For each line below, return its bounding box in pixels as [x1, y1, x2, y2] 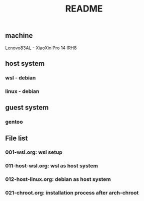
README [65, 3, 103, 15]
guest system [5, 104, 49, 112]
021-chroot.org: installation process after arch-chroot [5, 189, 139, 196]
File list [5, 134, 28, 142]
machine [5, 31, 33, 40]
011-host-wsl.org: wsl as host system [5, 162, 98, 169]
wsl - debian [5, 74, 36, 81]
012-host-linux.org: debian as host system [5, 176, 111, 183]
